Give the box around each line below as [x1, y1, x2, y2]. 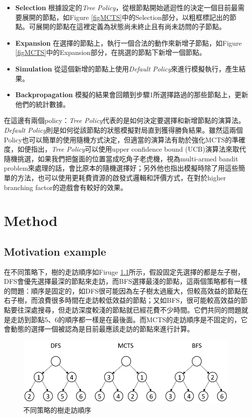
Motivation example [4, 244, 106, 259]
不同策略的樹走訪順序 [23, 404, 91, 415]
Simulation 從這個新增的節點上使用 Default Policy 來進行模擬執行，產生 [15, 63, 239, 73]
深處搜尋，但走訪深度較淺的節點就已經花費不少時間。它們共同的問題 [24, 305, 241, 315]
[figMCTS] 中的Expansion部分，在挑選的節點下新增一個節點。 [15, 47, 206, 57]
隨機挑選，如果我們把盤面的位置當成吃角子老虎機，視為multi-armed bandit [4, 153, 238, 163]
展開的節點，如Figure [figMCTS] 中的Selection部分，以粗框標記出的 [22, 12, 230, 22]
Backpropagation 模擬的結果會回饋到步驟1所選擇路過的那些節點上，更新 [15, 89, 248, 100]
